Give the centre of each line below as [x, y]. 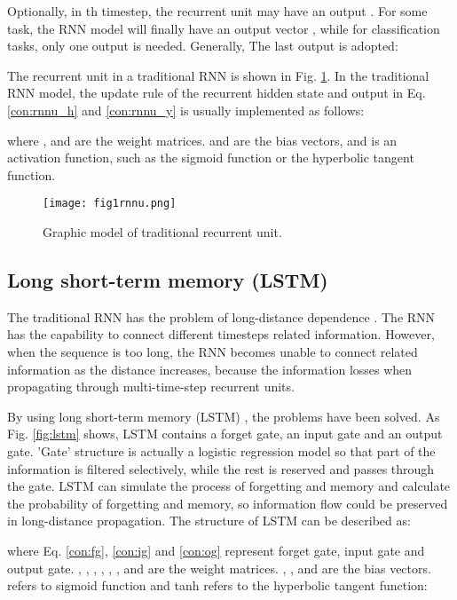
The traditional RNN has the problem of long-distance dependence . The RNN [221, 316]
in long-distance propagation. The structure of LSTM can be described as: [209, 521]
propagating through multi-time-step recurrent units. [151, 387]
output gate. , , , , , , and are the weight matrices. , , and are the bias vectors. [219, 568]
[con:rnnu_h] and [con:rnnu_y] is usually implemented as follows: [186, 110]
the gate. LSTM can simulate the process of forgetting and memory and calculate [229, 486]
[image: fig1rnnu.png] [110, 204]
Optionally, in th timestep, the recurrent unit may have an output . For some [217, 11]
